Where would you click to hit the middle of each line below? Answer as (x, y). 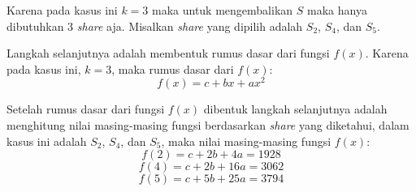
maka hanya (337, 10)
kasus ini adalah (47, 141)
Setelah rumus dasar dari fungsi (86, 109)
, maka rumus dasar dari (173, 68)
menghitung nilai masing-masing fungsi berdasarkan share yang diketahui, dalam (208, 125)
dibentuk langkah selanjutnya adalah (295, 109)
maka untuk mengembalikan (222, 10)
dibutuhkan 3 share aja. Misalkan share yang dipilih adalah (155, 26)
